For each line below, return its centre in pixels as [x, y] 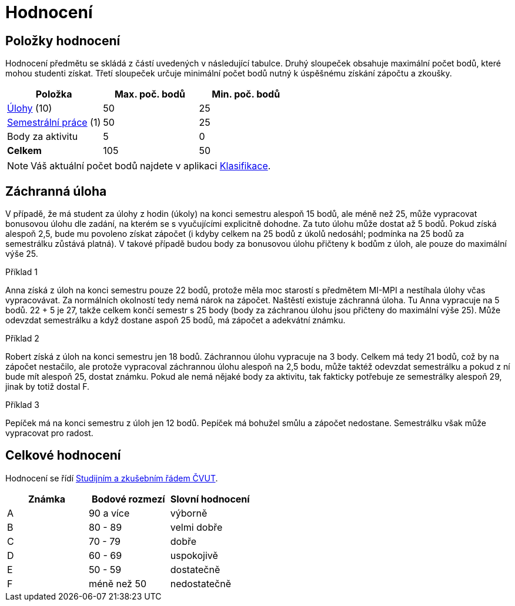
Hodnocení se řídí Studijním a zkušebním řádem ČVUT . [112, 478]
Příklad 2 [22, 339]
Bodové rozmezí [128, 499]
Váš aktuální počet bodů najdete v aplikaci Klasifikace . [151, 166]
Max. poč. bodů [150, 94]
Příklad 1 [21, 272]
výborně [189, 513]
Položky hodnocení [63, 41]
